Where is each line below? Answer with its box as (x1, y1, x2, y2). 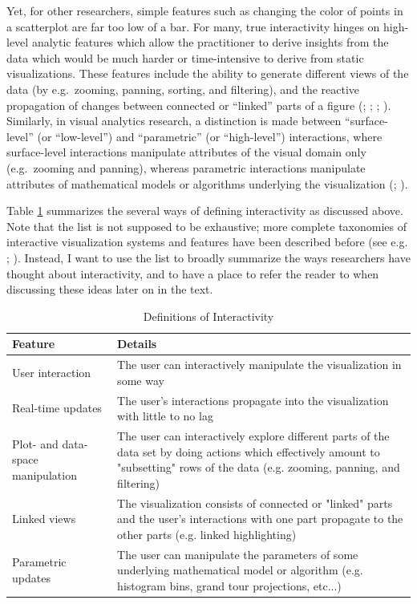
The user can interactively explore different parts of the (117, 428, 390, 444)
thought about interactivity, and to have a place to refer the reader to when (6, 265, 379, 282)
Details (117, 335, 157, 352)
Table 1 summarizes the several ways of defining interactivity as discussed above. (6, 202, 403, 219)
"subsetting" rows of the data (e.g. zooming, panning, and (117, 459, 400, 476)
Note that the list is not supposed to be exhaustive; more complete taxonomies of (6, 217, 407, 234)
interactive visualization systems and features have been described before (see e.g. (6, 233, 408, 250)
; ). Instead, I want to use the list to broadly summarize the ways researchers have (6, 249, 411, 266)
